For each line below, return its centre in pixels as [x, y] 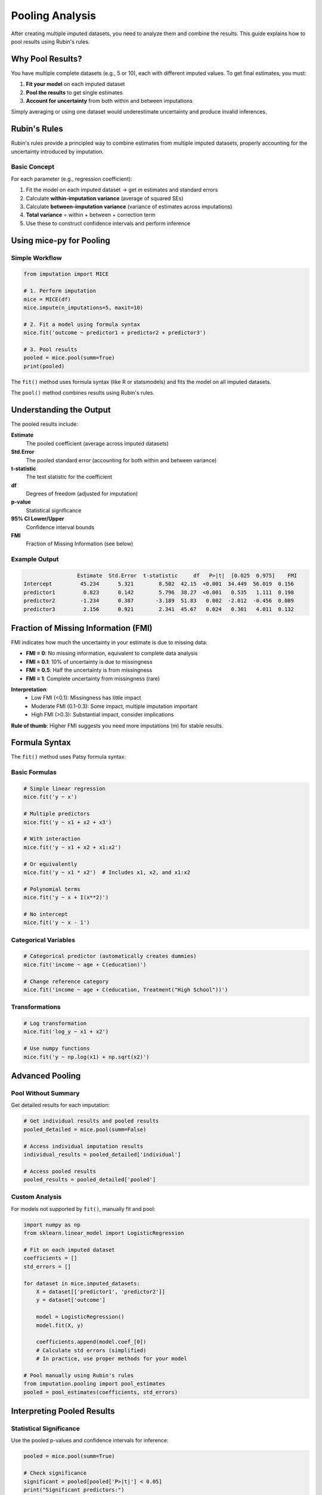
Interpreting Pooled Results [63, 1411]
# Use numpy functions [57, 1049]
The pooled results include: [45, 424]
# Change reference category [66, 981]
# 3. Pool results [50, 349]
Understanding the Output [61, 410]
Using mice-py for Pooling [61, 240]
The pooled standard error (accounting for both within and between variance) [121, 460]
